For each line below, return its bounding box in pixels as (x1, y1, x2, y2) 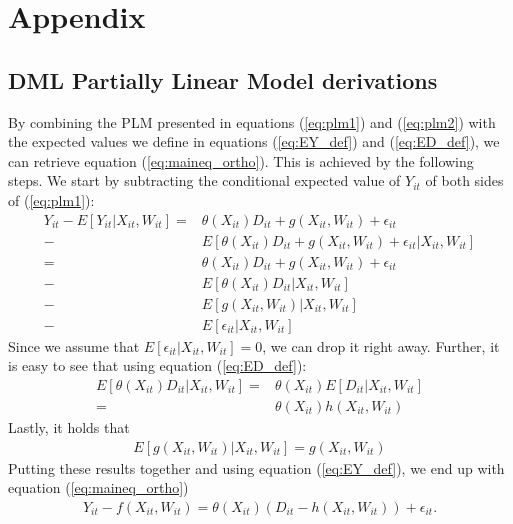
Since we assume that (8, 335, 140, 356)
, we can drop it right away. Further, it (262, 335, 500, 356)
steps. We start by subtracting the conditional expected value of (8, 170, 401, 191)
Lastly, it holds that (8, 416, 130, 437)
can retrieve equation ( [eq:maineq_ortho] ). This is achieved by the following (8, 150, 474, 171)
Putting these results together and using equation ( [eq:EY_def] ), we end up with (8, 457, 505, 478)
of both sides (425, 170, 504, 191)
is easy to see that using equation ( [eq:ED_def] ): (8, 355, 307, 376)
